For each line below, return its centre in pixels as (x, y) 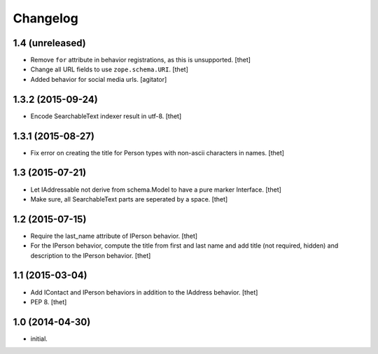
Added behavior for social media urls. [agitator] (99, 79)
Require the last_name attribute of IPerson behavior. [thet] (114, 236)
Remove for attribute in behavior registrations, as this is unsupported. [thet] (141, 60)
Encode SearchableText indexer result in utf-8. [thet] (106, 116)
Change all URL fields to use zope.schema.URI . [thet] (109, 69)
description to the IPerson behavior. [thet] (91, 255)
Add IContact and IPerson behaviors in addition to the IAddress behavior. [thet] (144, 292)
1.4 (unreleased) (50, 43)
